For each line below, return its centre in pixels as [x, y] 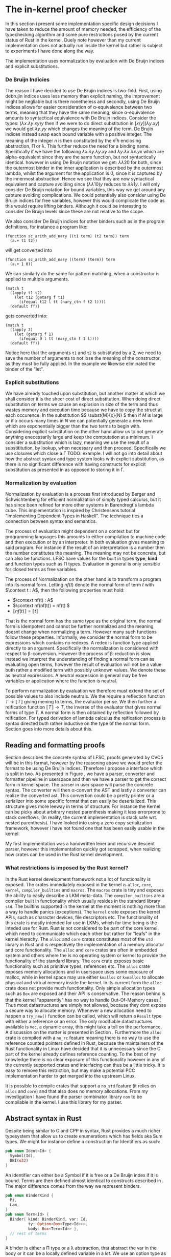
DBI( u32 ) [19, 1160]
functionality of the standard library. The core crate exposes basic [75, 961]
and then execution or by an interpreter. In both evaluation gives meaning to [85, 542]
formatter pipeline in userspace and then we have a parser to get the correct [86, 779]
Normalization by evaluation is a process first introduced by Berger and [80, 494]
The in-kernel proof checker [66, 9]
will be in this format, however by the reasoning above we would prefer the [84, 763]
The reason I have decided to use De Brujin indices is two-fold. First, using [84, 91]
